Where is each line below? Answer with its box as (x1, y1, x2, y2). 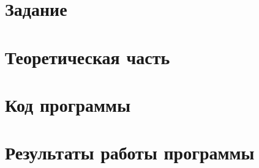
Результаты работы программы (5, 140, 255, 165)
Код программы (5, 92, 130, 117)
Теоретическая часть (5, 44, 170, 69)
